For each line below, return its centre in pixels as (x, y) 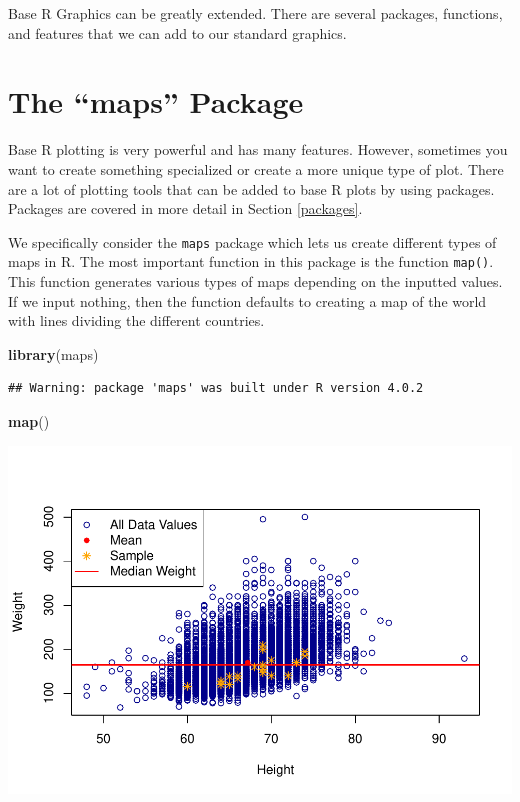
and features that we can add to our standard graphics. (177, 32)
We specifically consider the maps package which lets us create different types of (252, 241)
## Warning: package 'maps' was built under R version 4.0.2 (216, 388)
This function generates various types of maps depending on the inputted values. (255, 281)
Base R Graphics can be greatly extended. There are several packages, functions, (255, 13)
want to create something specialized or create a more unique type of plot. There (256, 168)
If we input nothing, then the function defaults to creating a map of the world (247, 300)
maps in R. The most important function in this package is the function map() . (251, 261)
